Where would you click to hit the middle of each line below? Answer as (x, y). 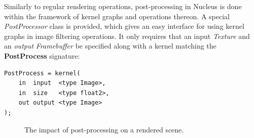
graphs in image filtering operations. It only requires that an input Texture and (127, 36)
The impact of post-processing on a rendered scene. (104, 129)
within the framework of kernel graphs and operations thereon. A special (117, 16)
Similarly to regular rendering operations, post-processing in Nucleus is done (123, 6)
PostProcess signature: (42, 55)
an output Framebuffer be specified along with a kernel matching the (110, 46)
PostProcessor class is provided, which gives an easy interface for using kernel (124, 26)
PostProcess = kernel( (42, 73)
